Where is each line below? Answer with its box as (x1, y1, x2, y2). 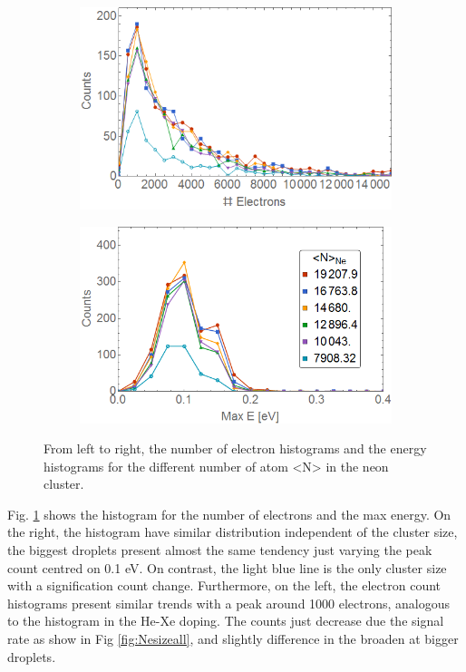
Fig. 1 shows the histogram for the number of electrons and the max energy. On (7, 504, 451, 523)
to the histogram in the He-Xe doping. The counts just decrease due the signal (7, 611, 444, 630)
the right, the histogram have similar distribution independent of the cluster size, (7, 522, 458, 541)
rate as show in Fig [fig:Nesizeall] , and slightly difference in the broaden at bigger (7, 629, 459, 648)
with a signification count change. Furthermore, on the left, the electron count (7, 576, 442, 595)
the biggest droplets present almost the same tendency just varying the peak (7, 541, 432, 560)
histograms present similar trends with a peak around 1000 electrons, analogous (7, 593, 451, 612)
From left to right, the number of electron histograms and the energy (44, 439, 427, 458)
